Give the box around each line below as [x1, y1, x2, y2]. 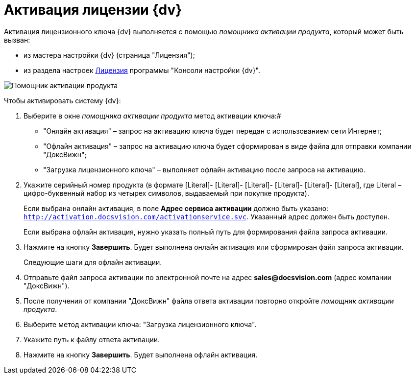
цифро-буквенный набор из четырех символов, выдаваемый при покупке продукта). [24, 189, 309, 197]
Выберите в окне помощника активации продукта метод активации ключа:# [24, 111, 281, 120]
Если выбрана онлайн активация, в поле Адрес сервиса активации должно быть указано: [24, 204, 329, 213]
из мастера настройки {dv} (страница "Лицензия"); [24, 50, 195, 59]
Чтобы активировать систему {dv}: [4, 96, 121, 105]
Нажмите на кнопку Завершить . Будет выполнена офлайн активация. [24, 350, 258, 359]
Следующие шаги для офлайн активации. [24, 258, 162, 266]
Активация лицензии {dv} [4, 1, 182, 18]
